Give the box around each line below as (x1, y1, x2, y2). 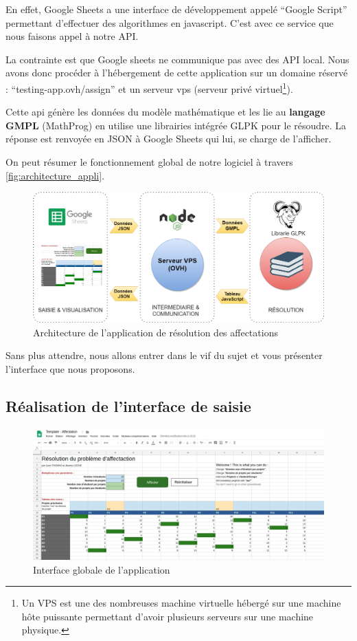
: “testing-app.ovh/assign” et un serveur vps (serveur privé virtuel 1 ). (5, 79, 293, 96)
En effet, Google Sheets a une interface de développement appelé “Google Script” (5, 2, 347, 16)
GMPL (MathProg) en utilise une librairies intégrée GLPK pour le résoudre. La (5, 118, 347, 132)
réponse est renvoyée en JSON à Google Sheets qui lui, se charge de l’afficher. (5, 131, 332, 146)
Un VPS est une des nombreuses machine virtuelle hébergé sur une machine (21, 596, 341, 610)
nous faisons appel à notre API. (5, 29, 139, 43)
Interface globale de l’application (33, 562, 170, 576)
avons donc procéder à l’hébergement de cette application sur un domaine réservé (5, 65, 348, 80)
